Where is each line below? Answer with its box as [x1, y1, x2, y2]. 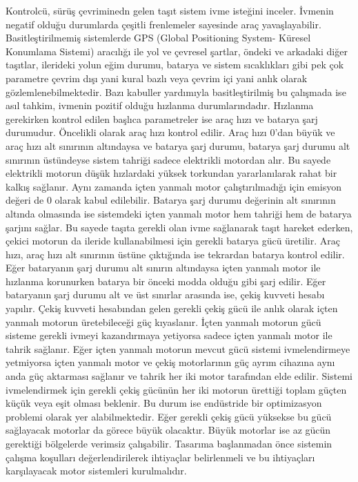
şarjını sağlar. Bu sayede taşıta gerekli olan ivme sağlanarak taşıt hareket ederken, [6, 220, 353, 234]
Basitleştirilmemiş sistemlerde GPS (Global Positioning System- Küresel [6, 30, 311, 45]
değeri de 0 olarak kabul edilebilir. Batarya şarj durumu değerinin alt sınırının [6, 193, 336, 207]
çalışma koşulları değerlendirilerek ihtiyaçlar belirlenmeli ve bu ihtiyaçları [6, 450, 315, 464]
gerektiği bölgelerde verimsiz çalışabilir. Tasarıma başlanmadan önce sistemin [6, 436, 332, 450]
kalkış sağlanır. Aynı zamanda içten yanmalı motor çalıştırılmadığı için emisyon [6, 179, 341, 193]
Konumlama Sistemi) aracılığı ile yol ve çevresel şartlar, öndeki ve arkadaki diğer [6, 44, 348, 58]
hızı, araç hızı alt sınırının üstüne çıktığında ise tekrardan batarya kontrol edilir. [6, 247, 345, 261]
